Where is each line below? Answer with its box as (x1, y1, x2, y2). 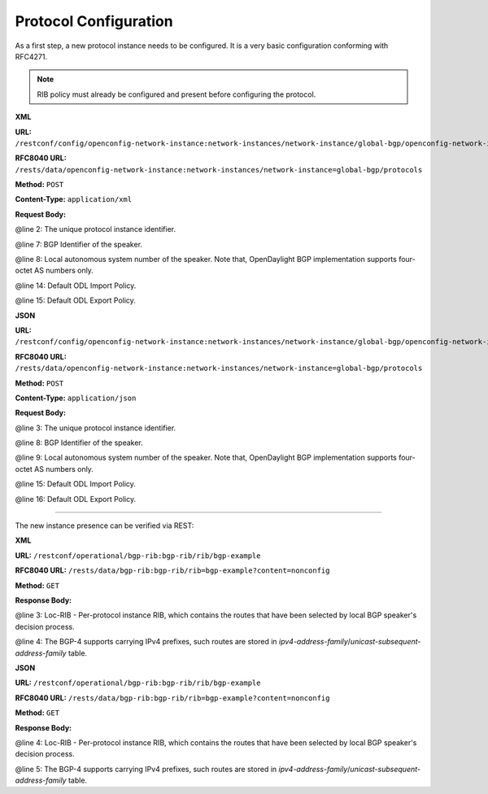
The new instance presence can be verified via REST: (15, 521, 194, 530)
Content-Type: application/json (15, 393, 137, 403)
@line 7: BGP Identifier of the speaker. (15, 239, 142, 249)
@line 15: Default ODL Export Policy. (15, 295, 136, 305)
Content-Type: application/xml (15, 194, 133, 204)
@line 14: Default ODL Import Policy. (15, 281, 137, 290)
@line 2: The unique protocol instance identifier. (15, 225, 176, 234)
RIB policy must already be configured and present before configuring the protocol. (37, 89, 316, 99)
